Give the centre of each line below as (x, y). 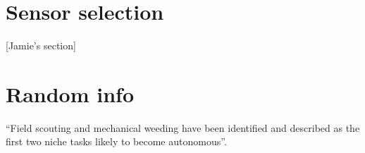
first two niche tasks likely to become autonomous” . (116, 141)
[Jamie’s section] (41, 45)
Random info (70, 93)
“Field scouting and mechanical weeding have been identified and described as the (183, 127)
